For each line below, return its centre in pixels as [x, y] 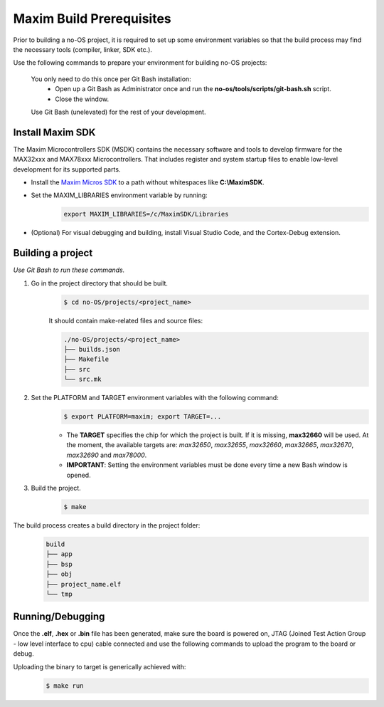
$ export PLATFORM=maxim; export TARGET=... [143, 417]
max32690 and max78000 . [107, 455]
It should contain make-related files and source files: [126, 320]
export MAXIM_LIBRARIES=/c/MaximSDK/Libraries [146, 214]
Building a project [53, 253]
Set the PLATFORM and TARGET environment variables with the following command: [155, 398]
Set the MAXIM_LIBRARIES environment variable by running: [119, 195]
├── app [59, 554]
